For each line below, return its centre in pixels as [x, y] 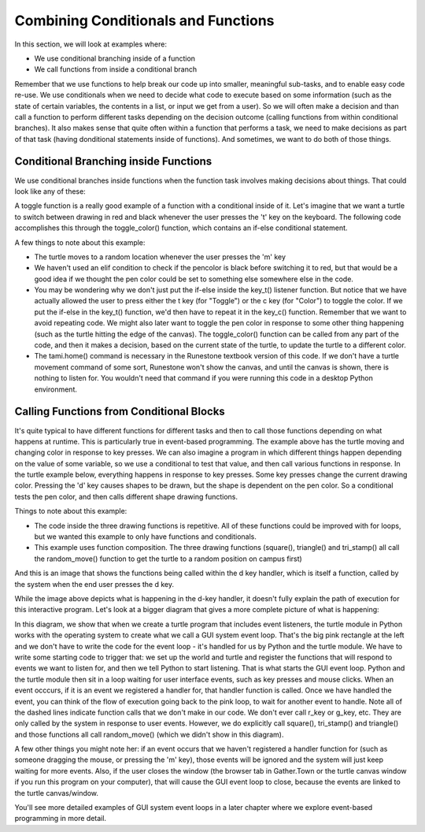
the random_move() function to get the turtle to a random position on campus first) [168, 559]
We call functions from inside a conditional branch [116, 69]
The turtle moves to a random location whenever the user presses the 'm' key [160, 257]
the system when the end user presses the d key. [94, 584]
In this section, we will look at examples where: [91, 44]
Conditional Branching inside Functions [113, 162]
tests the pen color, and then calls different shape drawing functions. [126, 496]
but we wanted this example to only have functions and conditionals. [146, 537]
